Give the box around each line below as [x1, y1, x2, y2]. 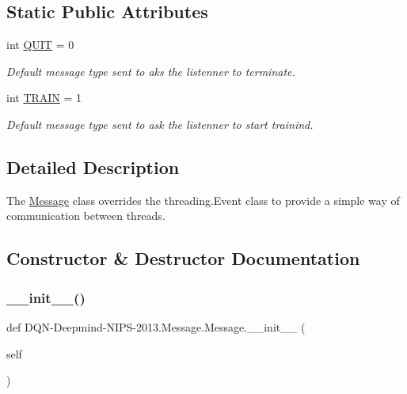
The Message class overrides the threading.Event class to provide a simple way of [6, 191, 400, 208]
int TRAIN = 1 [6, 89, 82, 106]
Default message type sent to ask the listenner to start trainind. [6, 116, 314, 132]
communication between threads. [6, 207, 165, 224]
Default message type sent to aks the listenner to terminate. [6, 63, 295, 79]
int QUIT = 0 [6, 36, 74, 53]
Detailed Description [6, 154, 180, 179]
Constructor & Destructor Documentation [6, 246, 360, 271]
